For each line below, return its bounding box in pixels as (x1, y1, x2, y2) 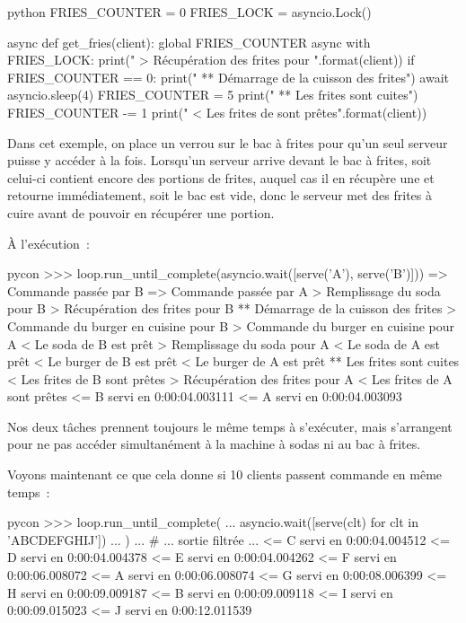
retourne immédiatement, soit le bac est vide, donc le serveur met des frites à (7, 186, 433, 205)
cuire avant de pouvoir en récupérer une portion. (7, 203, 275, 222)
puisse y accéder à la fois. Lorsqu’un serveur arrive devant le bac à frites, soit (7, 151, 432, 170)
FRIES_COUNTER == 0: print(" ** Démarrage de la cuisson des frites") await (7, 67, 449, 86)
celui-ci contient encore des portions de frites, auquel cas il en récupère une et (7, 168, 435, 187)
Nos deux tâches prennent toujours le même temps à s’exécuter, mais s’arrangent (7, 417, 453, 435)
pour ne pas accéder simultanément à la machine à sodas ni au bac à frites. (7, 434, 421, 453)
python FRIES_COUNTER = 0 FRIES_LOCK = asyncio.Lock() (7, 3, 372, 21)
